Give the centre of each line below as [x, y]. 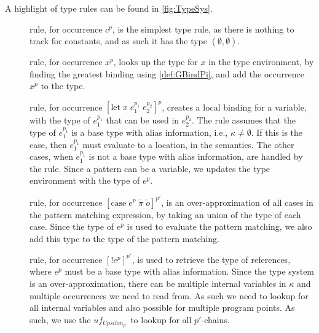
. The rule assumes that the [244, 120]
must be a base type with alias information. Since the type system [190, 271]
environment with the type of [85, 180]
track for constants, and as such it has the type [119, 41]
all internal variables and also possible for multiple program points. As [162, 308]
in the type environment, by [261, 62]
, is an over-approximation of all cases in [237, 202]
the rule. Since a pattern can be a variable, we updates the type [150, 168]
